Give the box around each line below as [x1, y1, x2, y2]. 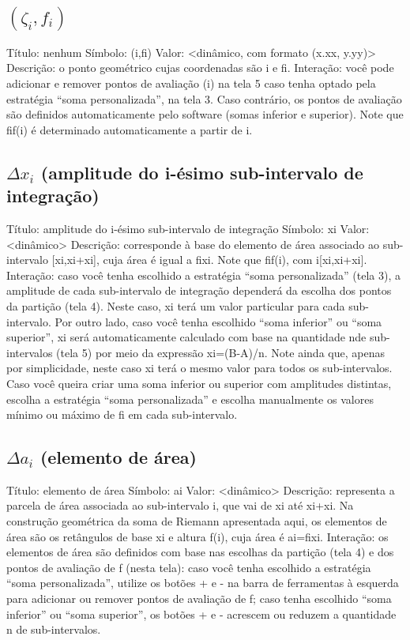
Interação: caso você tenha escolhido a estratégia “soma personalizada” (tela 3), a [6, 266, 401, 283]
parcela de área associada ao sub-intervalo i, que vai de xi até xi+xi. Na [6, 497, 354, 514]
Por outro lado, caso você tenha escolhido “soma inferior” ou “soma [55, 313, 382, 329]
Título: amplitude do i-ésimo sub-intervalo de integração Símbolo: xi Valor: [6, 220, 370, 236]
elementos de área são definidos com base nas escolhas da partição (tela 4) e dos [6, 544, 394, 560]
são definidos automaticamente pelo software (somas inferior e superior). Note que [6, 106, 404, 122]
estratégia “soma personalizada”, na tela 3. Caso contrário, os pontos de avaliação [6, 90, 402, 107]
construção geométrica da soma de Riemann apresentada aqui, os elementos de [6, 513, 387, 529]
